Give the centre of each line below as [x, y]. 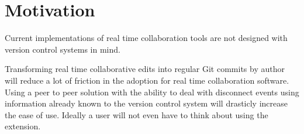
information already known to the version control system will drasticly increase [146, 103]
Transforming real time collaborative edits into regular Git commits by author [145, 69]
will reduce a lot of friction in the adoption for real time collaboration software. [147, 80]
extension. [23, 126]
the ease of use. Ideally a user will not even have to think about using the [137, 114]
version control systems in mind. [63, 49]
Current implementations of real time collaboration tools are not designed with [146, 38]
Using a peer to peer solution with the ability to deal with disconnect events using [152, 92]
